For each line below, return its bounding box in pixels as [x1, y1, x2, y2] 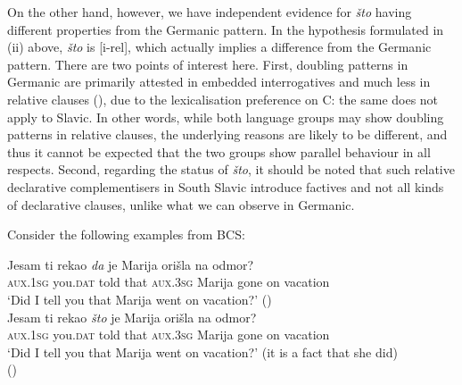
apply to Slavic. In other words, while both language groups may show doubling [7, 107, 444, 126]
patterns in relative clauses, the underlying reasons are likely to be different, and [7, 125, 448, 144]
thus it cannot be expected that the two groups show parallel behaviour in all [7, 142, 431, 161]
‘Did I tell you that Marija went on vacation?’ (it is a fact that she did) [7, 342, 398, 361]
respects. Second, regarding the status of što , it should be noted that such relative [7, 160, 455, 179]
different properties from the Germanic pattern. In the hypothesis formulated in [7, 20, 444, 38]
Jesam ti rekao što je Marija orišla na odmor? [7, 307, 257, 326]
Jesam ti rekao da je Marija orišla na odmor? [7, 255, 254, 273]
